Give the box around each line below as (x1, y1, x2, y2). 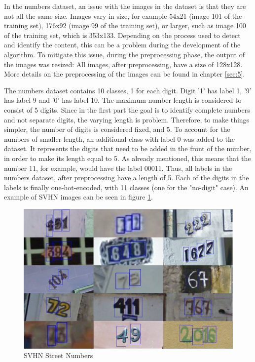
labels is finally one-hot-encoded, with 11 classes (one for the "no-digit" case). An (4, 182, 249, 192)
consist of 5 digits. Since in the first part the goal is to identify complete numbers (4, 104, 250, 115)
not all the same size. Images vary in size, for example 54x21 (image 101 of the (4, 10, 242, 21)
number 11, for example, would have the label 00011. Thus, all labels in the (4, 162, 232, 173)
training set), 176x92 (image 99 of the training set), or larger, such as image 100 (4, 20, 246, 31)
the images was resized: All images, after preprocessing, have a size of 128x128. (4, 59, 243, 69)
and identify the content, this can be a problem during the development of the (4, 40, 241, 50)
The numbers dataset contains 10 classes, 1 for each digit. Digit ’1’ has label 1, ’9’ (4, 85, 252, 95)
